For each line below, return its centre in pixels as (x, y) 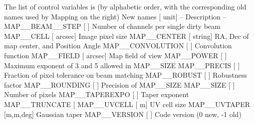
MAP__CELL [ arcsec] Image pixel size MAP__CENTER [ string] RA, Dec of (127, 36)
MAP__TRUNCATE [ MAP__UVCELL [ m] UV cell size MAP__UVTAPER (127, 104)
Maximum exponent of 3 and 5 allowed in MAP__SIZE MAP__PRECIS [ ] (122, 65)
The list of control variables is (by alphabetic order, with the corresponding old (125, 6)
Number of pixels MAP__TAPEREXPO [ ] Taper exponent (97, 94)
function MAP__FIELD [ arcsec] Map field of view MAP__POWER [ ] (116, 55)
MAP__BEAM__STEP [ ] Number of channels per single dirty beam (112, 26)
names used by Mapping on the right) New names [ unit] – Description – (115, 16)
